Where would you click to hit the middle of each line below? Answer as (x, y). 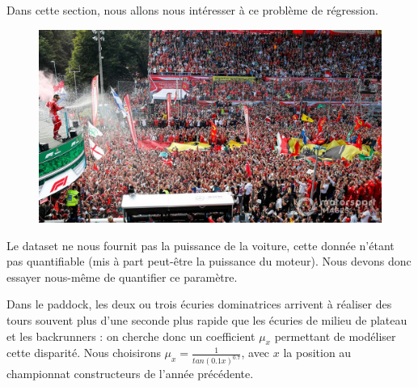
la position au (317, 353)
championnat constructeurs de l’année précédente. (130, 374)
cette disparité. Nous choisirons (84, 353)
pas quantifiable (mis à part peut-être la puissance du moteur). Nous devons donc (209, 261)
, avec (255, 353)
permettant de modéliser (335, 336)
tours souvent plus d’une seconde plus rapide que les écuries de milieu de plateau (207, 320)
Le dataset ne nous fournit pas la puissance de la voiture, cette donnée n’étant (201, 245)
